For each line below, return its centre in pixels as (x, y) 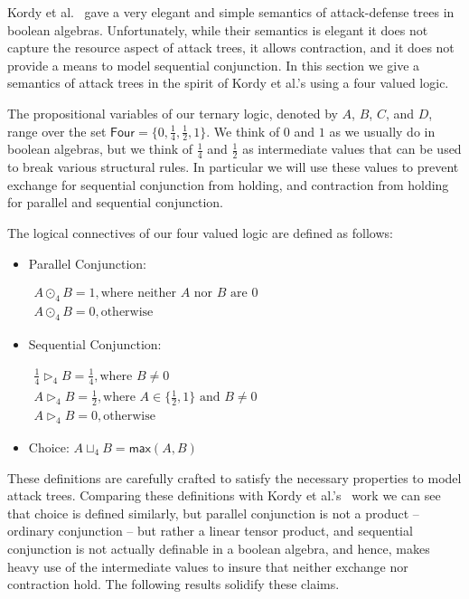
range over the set (57, 131)
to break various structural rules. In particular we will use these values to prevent (233, 167)
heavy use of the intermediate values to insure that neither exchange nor (208, 566)
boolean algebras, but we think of (100, 149)
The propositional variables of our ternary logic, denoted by (173, 113)
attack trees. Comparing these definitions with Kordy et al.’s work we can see (224, 495)
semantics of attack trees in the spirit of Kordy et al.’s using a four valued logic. (228, 83)
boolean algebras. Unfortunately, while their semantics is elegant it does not (218, 29)
